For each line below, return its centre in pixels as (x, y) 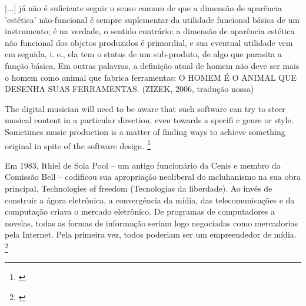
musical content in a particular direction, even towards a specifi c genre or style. (149, 120)
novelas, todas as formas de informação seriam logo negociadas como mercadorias (152, 223)
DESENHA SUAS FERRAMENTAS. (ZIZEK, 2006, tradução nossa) (129, 89)
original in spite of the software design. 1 (78, 144)
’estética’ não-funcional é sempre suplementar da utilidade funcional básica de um (152, 19)
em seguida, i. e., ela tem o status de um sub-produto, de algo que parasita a (143, 54)
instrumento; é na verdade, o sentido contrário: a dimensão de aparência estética (150, 31)
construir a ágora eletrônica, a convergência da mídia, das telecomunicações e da (150, 200)
